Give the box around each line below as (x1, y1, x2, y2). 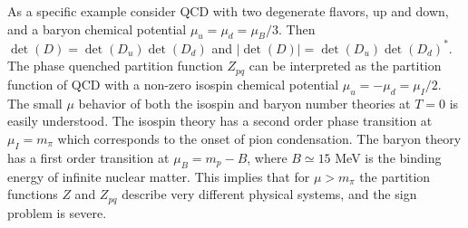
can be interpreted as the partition (249, 56, 442, 75)
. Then (278, 19, 316, 38)
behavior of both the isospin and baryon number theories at (78, 93, 411, 112)
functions (7, 185, 58, 204)
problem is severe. (7, 203, 107, 222)
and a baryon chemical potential (7, 19, 187, 38)
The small (7, 93, 63, 112)
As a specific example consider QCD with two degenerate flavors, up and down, (7, 2, 449, 20)
